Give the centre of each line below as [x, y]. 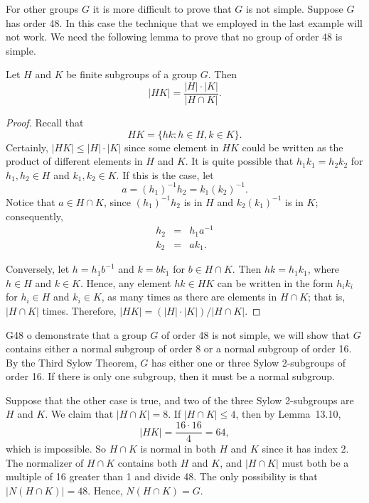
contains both [148, 462]
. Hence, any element [126, 282]
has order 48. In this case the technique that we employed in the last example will [184, 22]
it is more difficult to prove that [162, 9]
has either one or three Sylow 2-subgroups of [248, 362]
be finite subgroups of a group [132, 74]
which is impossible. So [56, 449]
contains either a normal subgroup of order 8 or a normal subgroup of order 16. [179, 348]
